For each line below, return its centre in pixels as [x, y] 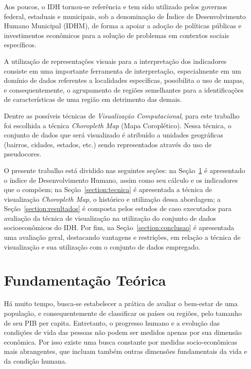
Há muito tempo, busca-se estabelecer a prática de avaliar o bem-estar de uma [121, 303]
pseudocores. [23, 154]
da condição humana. [36, 360]
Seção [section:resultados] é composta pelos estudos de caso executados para [118, 208]
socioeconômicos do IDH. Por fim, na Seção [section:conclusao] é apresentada [119, 227]
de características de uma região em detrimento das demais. [93, 99]
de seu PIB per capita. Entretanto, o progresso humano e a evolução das [112, 322]
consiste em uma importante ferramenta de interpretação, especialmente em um [123, 70]
